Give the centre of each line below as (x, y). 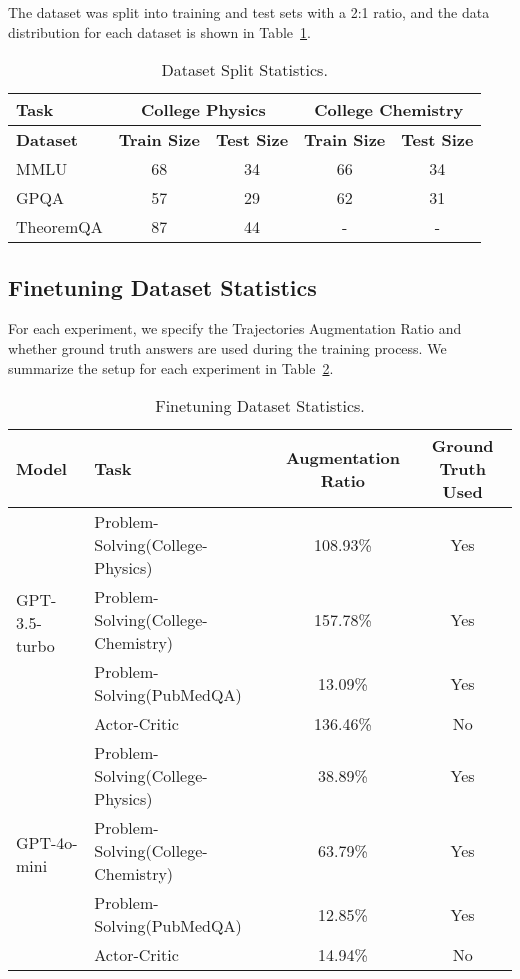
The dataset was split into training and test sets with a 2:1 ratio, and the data (249, 12)
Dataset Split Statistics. (244, 70)
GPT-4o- (47, 842)
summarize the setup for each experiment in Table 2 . (171, 367)
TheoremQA (59, 227)
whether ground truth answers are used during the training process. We (227, 347)
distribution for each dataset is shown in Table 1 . (159, 31)
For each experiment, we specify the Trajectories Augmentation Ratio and (235, 328)
